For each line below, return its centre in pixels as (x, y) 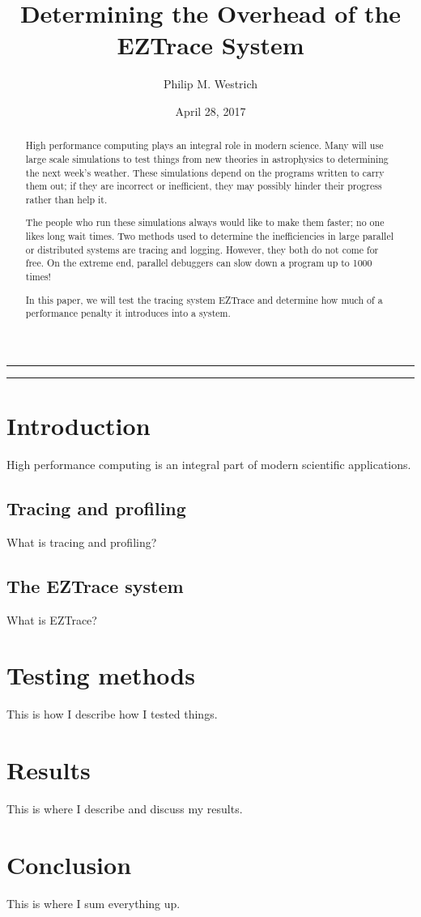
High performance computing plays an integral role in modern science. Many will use (204, 145)
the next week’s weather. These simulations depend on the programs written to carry (205, 172)
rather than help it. (66, 199)
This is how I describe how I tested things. (112, 714)
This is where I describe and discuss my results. (125, 809)
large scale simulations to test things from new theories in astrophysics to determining (207, 158)
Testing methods (101, 675)
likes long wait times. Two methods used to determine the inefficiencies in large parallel (209, 236)
